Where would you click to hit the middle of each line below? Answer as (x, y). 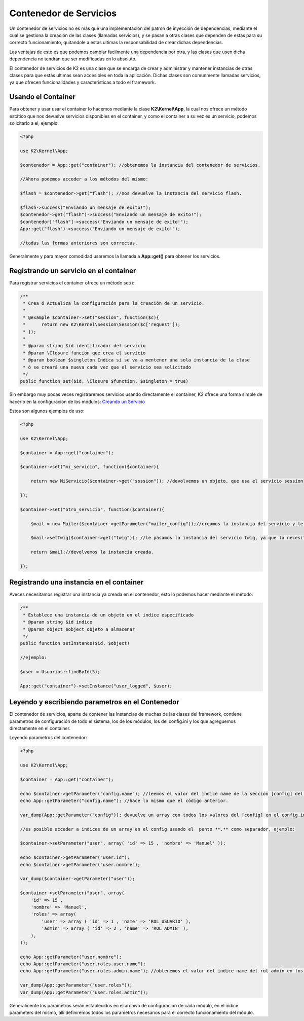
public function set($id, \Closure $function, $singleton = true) (104, 381)
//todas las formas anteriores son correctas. (79, 243)
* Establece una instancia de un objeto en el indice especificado (108, 615)
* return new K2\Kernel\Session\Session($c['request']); (102, 325)
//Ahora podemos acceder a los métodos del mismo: (84, 179)
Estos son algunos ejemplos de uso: (47, 411)
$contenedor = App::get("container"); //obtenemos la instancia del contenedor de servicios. (140, 165)
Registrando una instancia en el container (77, 582)
